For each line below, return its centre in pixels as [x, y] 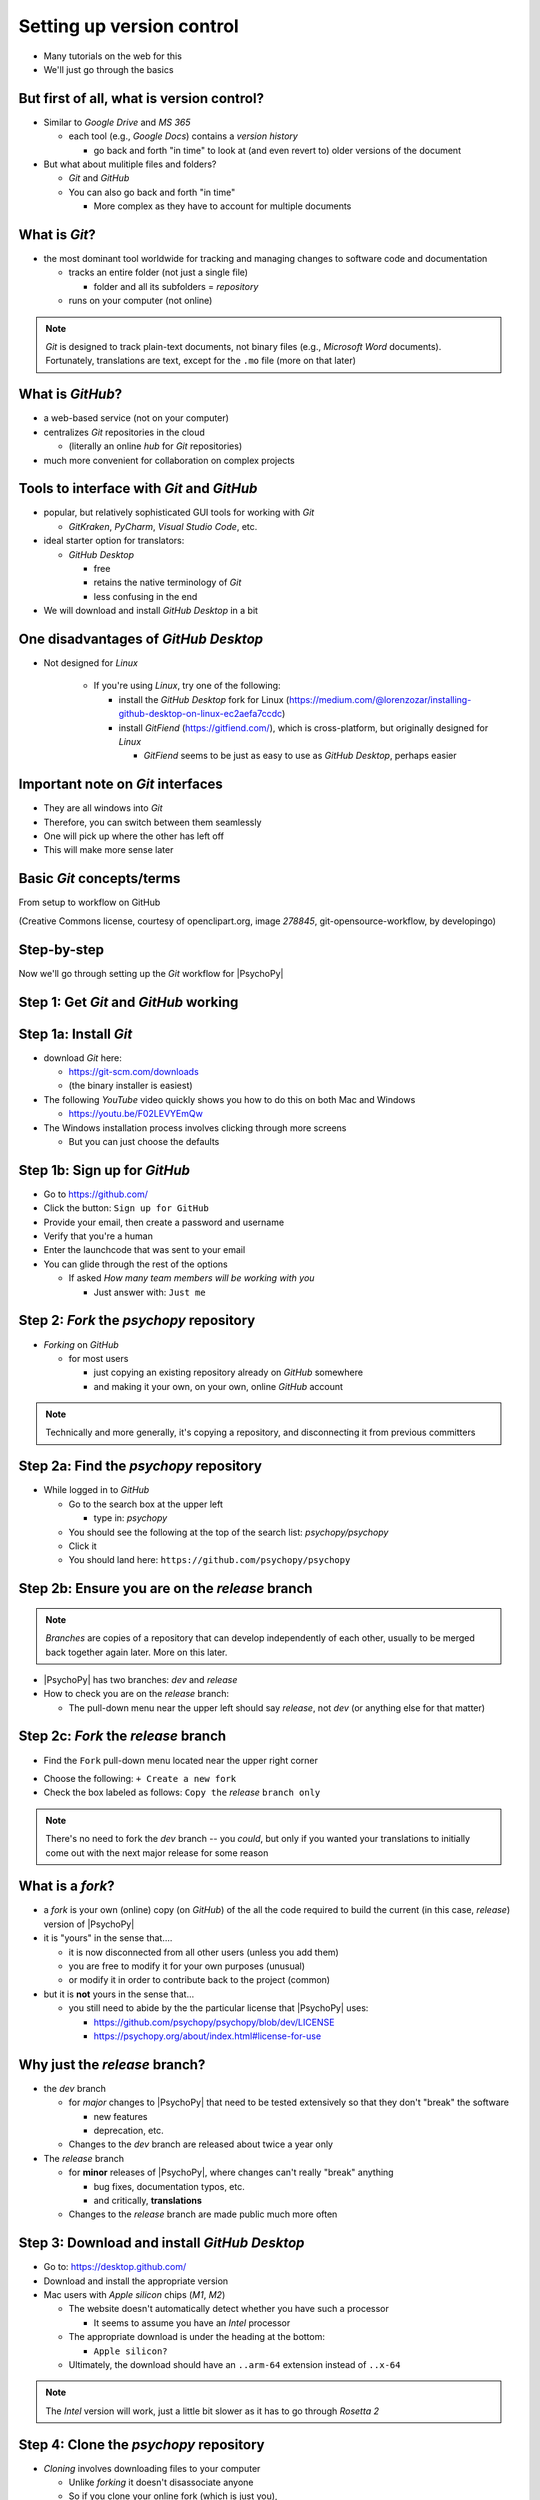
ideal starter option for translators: [114, 541]
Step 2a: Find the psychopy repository [140, 1466]
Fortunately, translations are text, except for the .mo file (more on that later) [201, 361]
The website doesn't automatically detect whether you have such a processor [229, 2309]
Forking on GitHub [81, 1344]
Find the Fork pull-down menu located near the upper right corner [181, 1760]
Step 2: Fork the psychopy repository [137, 1320]
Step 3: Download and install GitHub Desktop [161, 2243]
